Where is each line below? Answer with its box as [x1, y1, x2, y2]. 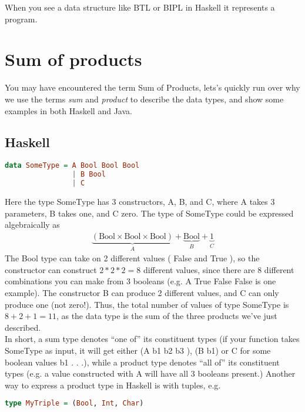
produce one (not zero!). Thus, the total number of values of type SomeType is [5, 298, 289, 310]
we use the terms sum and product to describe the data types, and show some [5, 92, 284, 105]
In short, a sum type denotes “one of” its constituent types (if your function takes [5, 333, 300, 345]
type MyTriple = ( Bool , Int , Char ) [5, 399, 144, 408]
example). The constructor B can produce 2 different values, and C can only [5, 286, 279, 298]
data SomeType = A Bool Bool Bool [5, 161, 140, 170]
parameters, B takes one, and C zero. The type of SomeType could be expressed [5, 207, 294, 219]
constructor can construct [5, 263, 97, 275]
